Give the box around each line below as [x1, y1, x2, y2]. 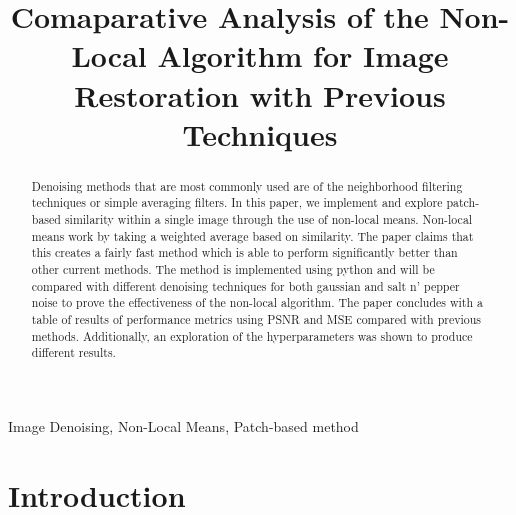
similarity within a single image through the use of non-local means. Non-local [64, 211, 473, 228]
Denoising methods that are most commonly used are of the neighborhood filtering [31, 177, 463, 194]
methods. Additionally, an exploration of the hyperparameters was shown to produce [31, 327, 473, 344]
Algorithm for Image [157, 35, 449, 76]
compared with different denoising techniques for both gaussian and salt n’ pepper [31, 277, 460, 294]
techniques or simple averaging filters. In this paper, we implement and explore [31, 194, 443, 211]
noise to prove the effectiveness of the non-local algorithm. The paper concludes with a [31, 294, 483, 311]
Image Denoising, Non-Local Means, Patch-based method [8, 415, 359, 436]
